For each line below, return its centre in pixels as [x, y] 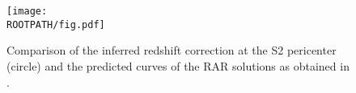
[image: [27, 11]
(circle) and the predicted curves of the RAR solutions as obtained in [178, 65]
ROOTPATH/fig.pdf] [56, 24]
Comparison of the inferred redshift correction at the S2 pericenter [172, 50]
